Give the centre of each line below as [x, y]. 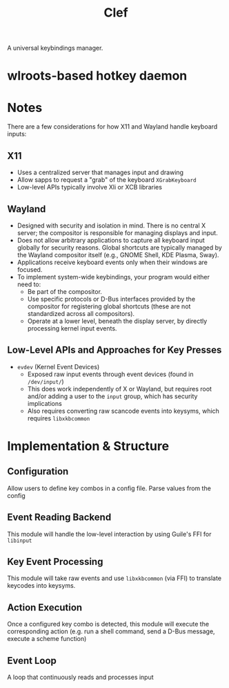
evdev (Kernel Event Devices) [58, 366]
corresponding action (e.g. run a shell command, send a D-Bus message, [111, 631]
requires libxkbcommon [59, 418]
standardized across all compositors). [81, 313]
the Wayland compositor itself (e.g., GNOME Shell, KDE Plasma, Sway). [118, 254]
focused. [30, 269]
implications [44, 403]
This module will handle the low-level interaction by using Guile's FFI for [109, 534]
